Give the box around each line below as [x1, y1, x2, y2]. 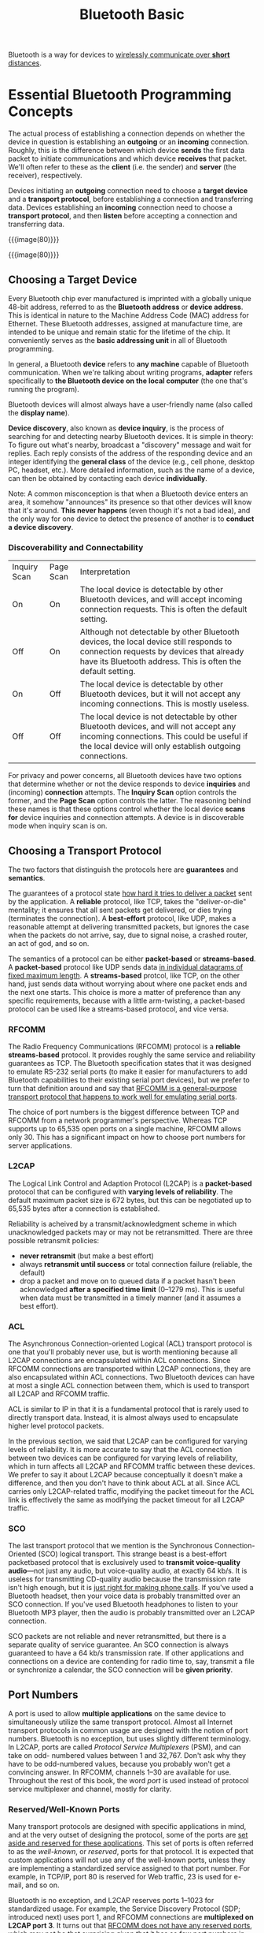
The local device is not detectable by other [79, 711, 237, 722]
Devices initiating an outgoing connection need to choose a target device [8, 186, 248, 196]
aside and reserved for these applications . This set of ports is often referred [8, 1838, 254, 1848]
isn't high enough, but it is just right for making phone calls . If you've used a [8, 1583, 254, 1592]
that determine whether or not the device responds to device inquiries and [8, 779, 251, 789]
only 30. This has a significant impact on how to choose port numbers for [8, 1133, 246, 1142]
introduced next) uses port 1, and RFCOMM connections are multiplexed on [8, 1913, 254, 1922]
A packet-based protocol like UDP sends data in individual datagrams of [8, 963, 244, 972]
